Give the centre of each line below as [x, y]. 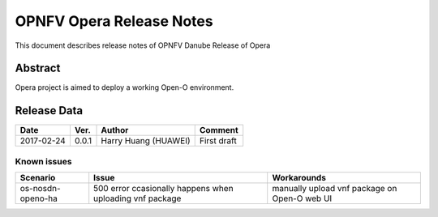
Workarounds [299, 178]
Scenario [38, 178]
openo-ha [39, 198]
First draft [218, 141]
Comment [219, 130]
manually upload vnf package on [335, 189]
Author [115, 130]
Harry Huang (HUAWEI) [146, 141]
